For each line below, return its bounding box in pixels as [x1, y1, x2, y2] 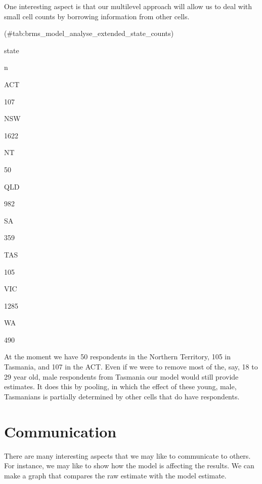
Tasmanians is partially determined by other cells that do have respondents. [4, 391, 240, 401]
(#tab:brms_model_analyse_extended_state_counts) [4, 28, 174, 39]
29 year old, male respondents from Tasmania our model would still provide [4, 371, 239, 382]
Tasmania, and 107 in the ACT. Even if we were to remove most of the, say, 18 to [4, 361, 258, 372]
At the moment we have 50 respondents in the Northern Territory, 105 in [4, 351, 231, 362]
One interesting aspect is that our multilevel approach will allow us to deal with [4, 1, 252, 11]
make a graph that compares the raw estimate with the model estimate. [4, 470, 227, 480]
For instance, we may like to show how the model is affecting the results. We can [4, 460, 254, 471]
